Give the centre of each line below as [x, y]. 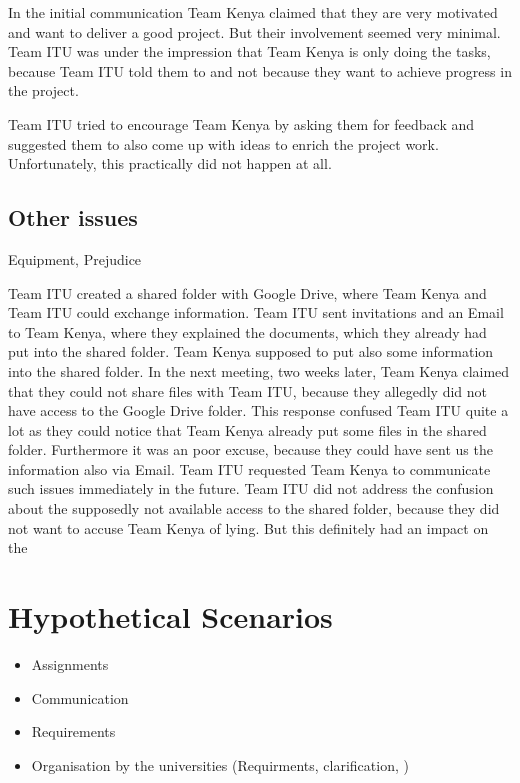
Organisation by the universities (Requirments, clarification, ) [220, 764]
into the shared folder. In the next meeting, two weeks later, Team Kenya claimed [259, 370]
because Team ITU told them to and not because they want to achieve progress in [260, 70]
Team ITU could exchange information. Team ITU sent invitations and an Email [256, 312]
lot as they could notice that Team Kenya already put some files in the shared [247, 429]
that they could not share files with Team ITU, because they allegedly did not [247, 390]
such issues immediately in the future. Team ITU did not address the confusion [251, 488]
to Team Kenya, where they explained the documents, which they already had [247, 331]
